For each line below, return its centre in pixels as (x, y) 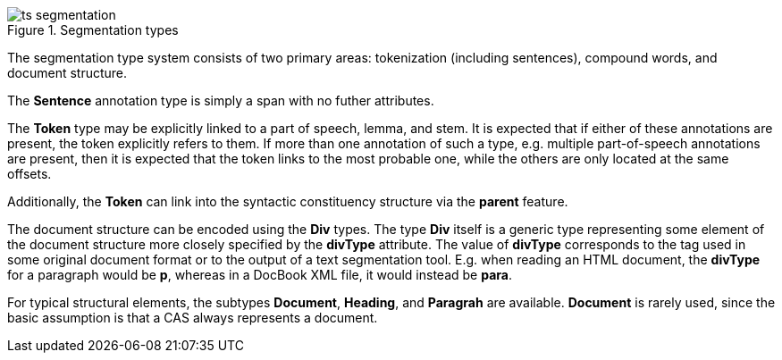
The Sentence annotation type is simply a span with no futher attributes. (221, 100)
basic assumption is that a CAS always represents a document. (193, 318)
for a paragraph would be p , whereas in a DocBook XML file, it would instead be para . (260, 275)
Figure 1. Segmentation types (93, 30)
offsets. (29, 174)
